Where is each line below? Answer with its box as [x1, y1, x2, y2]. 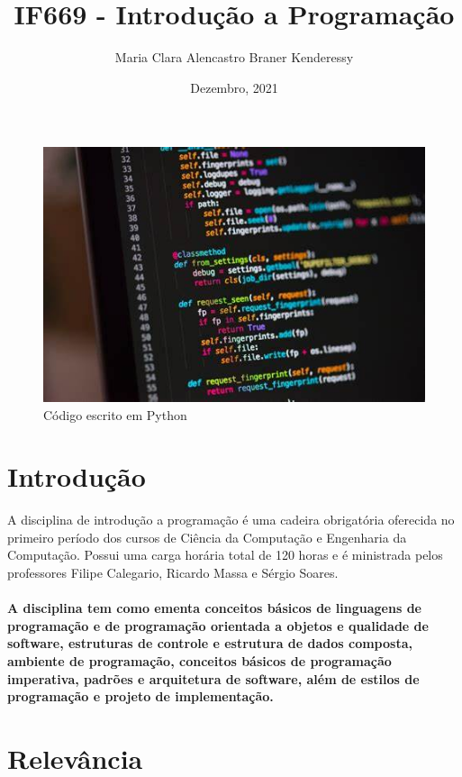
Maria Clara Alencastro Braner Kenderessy [114, 48, 354, 67]
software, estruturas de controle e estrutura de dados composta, [7, 634, 412, 653]
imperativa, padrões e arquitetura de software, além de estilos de [7, 669, 420, 688]
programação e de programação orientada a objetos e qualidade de [7, 616, 429, 635]
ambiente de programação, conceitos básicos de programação [7, 652, 392, 671]
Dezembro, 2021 [190, 78, 278, 96]
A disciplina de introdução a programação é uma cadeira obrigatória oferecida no [7, 510, 455, 529]
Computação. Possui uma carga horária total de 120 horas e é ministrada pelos [7, 545, 443, 564]
